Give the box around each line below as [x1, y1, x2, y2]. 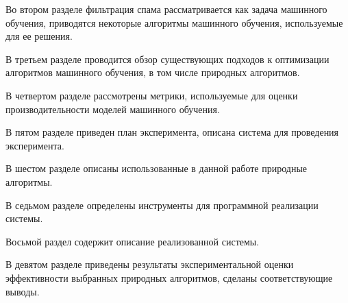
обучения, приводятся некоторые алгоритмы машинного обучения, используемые [5, 15, 343, 29]
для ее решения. [5, 29, 73, 43]
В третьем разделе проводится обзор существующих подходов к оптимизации [5, 51, 330, 66]
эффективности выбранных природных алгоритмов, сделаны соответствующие [5, 270, 333, 284]
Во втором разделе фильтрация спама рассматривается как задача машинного [5, 2, 327, 16]
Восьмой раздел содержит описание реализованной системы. [5, 234, 260, 248]
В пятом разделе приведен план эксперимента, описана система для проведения [5, 125, 339, 139]
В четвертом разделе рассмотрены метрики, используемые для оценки [5, 88, 298, 102]
